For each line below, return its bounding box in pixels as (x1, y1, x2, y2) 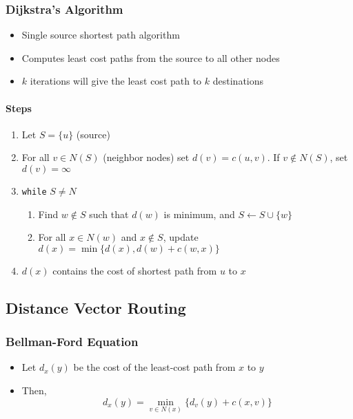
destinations (212, 74, 264, 88)
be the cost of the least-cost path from (73, 360, 236, 374)
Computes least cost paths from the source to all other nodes (21, 50, 280, 65)
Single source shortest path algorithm (21, 28, 180, 42)
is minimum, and (163, 206, 235, 221)
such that (89, 206, 129, 221)
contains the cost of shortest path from (52, 263, 217, 277)
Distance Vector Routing (6, 297, 186, 318)
